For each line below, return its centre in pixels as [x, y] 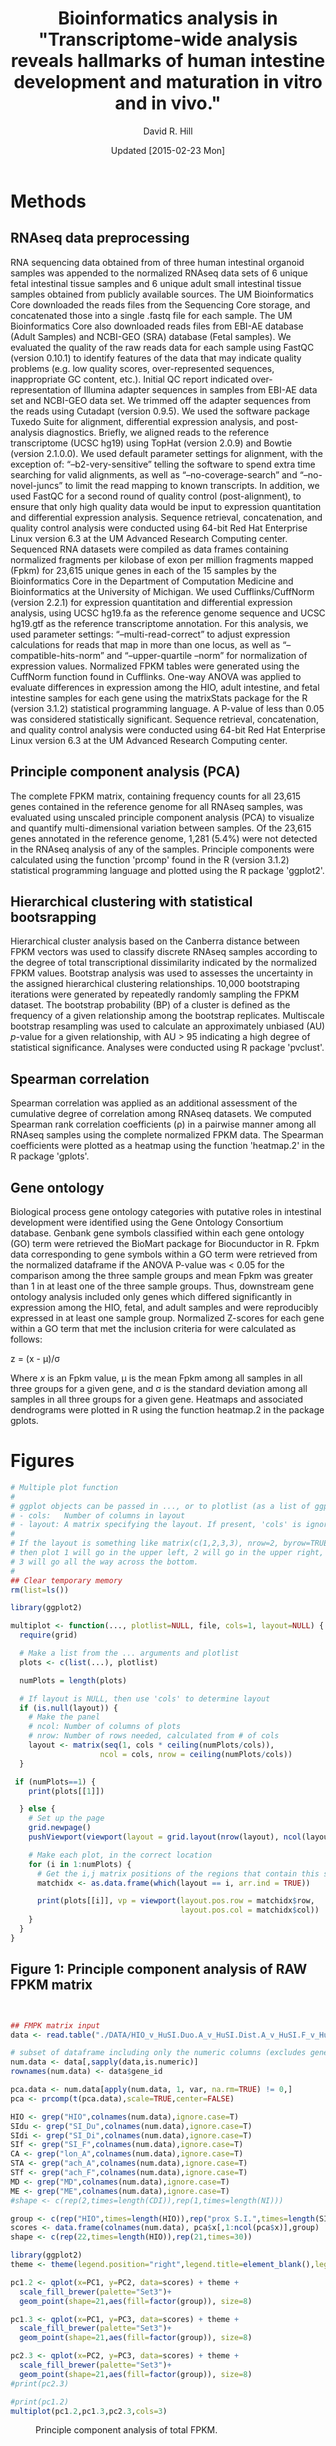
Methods [48, 201]
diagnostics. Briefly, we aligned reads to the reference [158, 432]
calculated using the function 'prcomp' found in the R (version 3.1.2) [150, 859]
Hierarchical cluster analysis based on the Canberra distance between [155, 941]
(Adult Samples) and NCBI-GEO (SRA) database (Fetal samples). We [151, 336]
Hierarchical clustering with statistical [131, 901]
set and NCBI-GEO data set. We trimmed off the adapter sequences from [161, 400]
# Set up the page [66, 1818]
